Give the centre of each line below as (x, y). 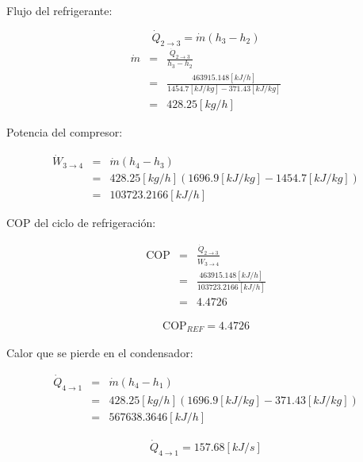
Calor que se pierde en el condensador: (100, 353)
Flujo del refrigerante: (59, 10)
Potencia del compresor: (65, 132)
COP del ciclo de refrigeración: (81, 223)
